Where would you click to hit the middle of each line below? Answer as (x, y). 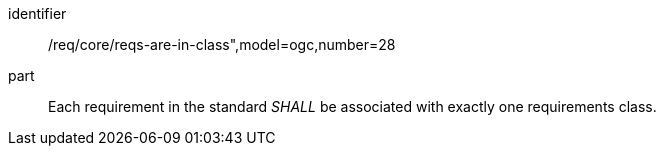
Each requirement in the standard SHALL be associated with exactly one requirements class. (352, 106)
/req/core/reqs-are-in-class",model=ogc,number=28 (222, 44)
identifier (37, 13)
